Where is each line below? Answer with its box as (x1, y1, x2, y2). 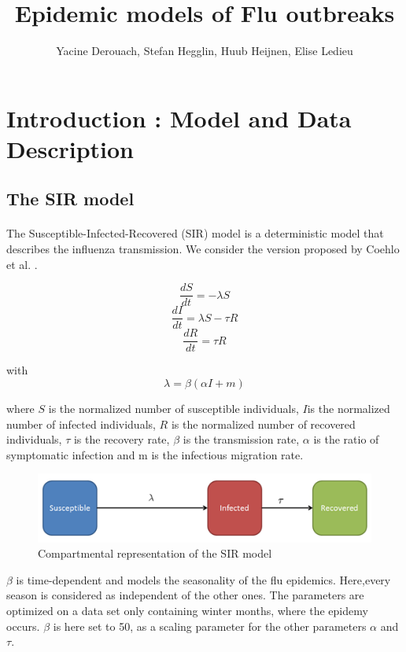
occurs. (6, 617, 40, 634)
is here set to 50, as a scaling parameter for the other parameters (53, 617, 367, 634)
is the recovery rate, (73, 431, 170, 448)
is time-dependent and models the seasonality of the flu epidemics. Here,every (16, 571, 391, 588)
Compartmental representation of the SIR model (38, 545, 272, 562)
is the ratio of (313, 431, 379, 448)
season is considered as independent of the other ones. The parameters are (6, 587, 364, 603)
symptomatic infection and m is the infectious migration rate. (6, 446, 304, 462)
